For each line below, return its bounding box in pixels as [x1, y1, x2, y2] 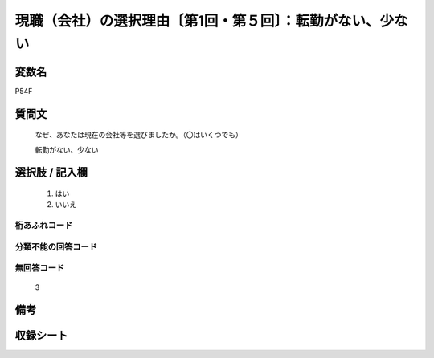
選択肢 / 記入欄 [14, 165, 88, 180]
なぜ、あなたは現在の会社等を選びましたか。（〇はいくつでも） [35, 130, 243, 140]
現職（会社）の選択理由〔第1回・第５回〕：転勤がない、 [14, 12, 381, 30]
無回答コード [14, 262, 65, 274]
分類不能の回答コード [14, 241, 98, 252]
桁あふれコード [14, 220, 73, 231]
